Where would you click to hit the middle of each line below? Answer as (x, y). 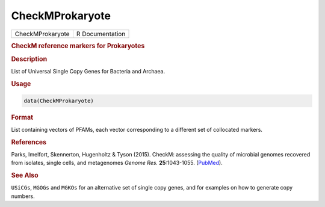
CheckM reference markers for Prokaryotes (78, 46)
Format (22, 117)
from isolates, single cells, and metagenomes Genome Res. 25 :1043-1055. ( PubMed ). (117, 163)
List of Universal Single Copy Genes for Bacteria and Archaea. (88, 72)
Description (29, 59)
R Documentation (101, 34)
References (29, 142)
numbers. (23, 196)
